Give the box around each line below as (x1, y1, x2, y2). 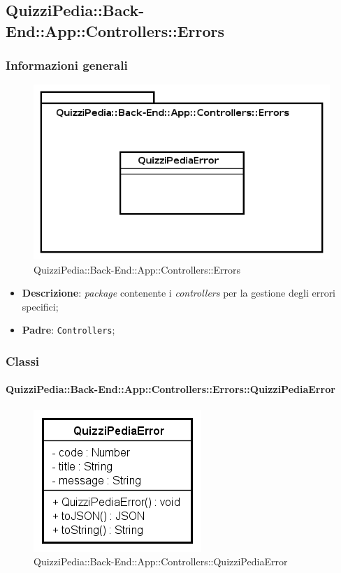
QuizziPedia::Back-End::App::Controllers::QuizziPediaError (34, 554, 288, 569)
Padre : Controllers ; (22, 322, 115, 337)
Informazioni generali (6, 57, 128, 74)
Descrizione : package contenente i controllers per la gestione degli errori (22, 285, 336, 300)
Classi (6, 352, 40, 369)
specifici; (22, 299, 59, 313)
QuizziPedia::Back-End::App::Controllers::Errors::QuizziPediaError (6, 382, 335, 396)
